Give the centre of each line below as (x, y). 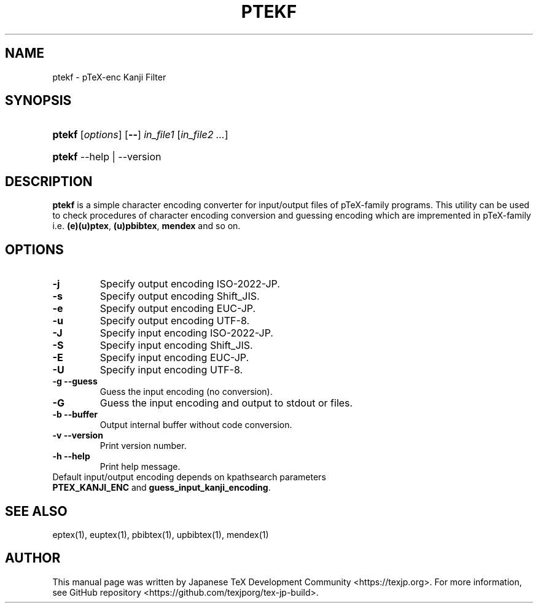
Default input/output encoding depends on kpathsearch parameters (189, 477)
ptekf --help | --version (107, 157)
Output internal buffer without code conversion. (196, 425)
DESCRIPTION (49, 181)
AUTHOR (33, 558)
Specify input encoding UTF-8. (171, 370)
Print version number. (143, 446)
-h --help (71, 456)
